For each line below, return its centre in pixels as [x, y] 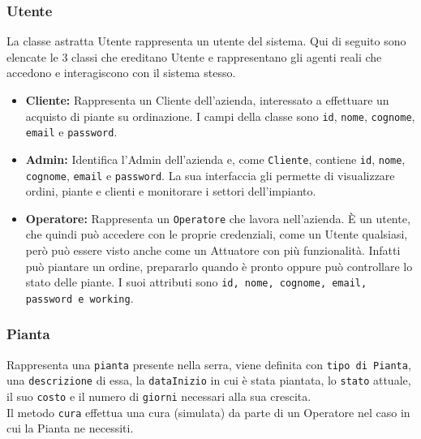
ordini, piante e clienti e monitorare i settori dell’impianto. [171, 191]
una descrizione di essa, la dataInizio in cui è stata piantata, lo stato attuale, [209, 380]
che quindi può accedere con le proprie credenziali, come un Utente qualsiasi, [217, 234]
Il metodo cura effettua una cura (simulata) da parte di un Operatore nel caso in [208, 412]
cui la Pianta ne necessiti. [70, 428]
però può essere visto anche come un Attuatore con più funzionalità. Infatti [213, 250]
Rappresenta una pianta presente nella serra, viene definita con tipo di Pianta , [209, 364]
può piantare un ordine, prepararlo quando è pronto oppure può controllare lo [219, 266]
